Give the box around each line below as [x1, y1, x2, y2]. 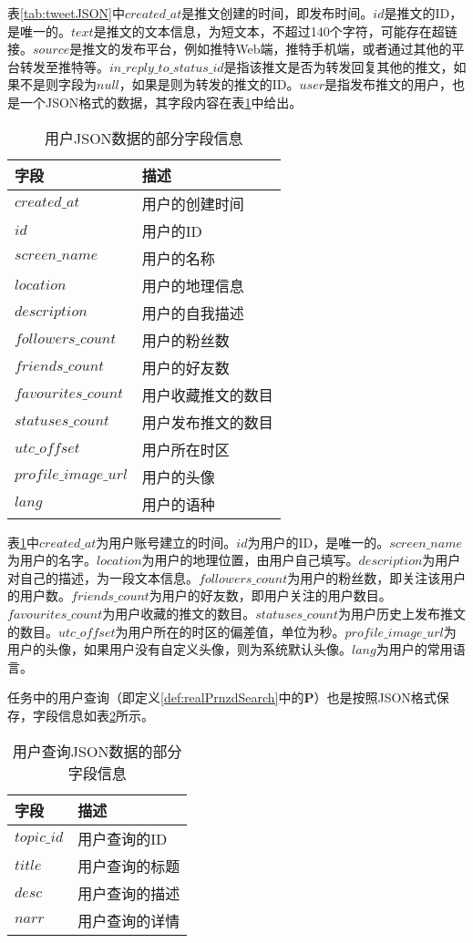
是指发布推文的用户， [324, 75, 452, 94]
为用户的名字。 [7, 550, 97, 569]
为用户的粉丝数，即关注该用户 [287, 568, 467, 587]
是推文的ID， [384, 4, 463, 22]
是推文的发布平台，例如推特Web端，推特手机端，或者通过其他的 [69, 39, 452, 58]
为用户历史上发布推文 [338, 603, 467, 622]
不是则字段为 [19, 75, 97, 94]
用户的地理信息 [141, 274, 244, 296]
